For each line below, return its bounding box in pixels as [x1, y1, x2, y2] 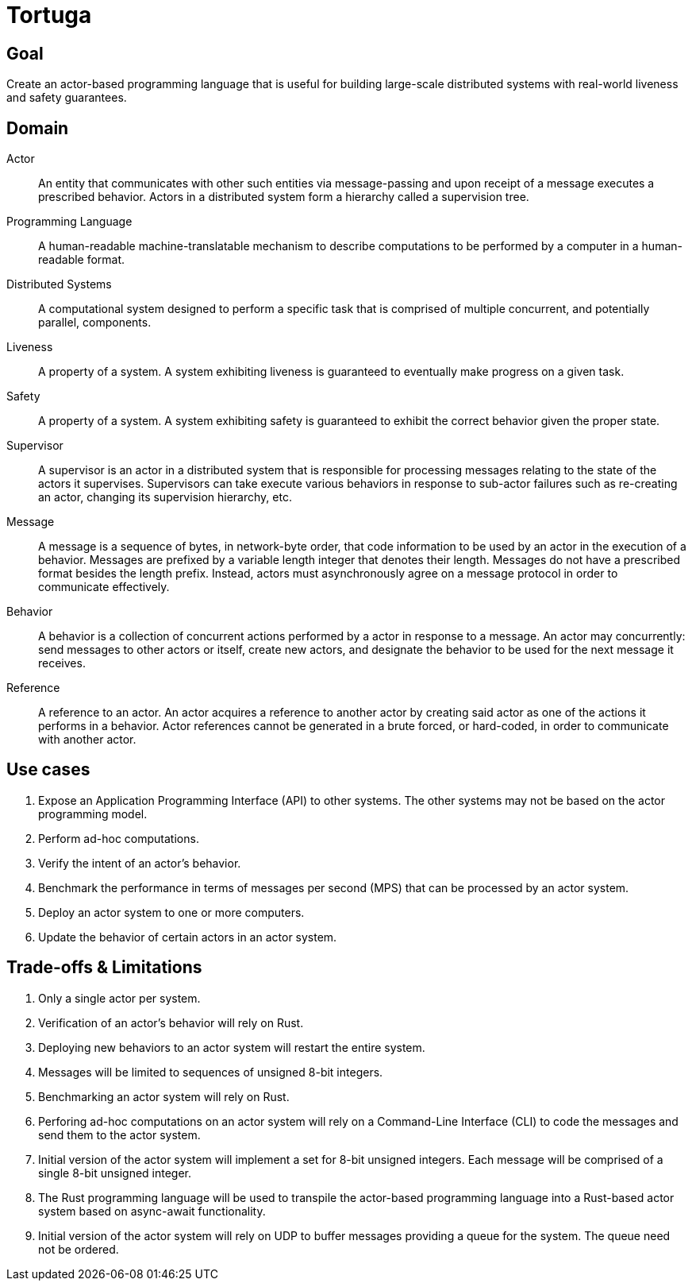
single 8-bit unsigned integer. [38, 1165, 192, 1180]
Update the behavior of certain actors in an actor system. [38, 929, 337, 944]
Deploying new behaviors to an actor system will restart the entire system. [38, 1040, 425, 1054]
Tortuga [6, 2, 92, 29]
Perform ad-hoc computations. [38, 831, 199, 845]
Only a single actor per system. [38, 991, 201, 1005]
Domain [6, 118, 69, 138]
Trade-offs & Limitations [6, 957, 202, 978]
